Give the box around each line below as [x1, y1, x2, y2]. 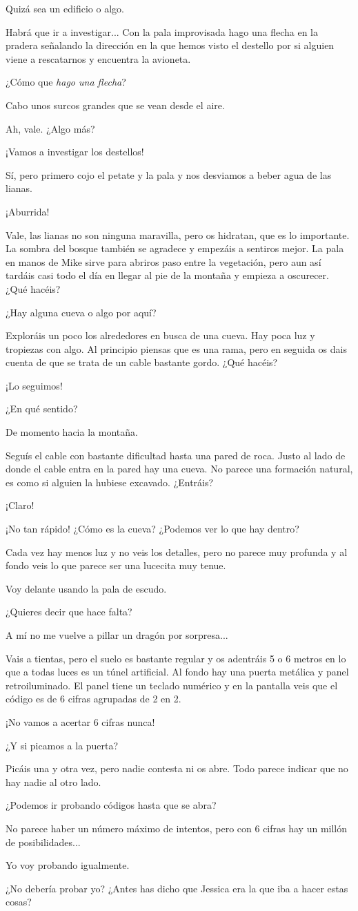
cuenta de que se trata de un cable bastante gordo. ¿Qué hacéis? [6, 355, 278, 370]
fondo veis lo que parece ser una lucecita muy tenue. [6, 558, 226, 573]
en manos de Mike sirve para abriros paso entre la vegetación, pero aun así [6, 254, 321, 269]
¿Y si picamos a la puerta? [6, 738, 119, 752]
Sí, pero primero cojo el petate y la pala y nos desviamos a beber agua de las [6, 167, 332, 182]
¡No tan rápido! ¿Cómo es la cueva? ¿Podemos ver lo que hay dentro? [6, 521, 299, 536]
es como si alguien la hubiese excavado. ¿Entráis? [6, 474, 214, 489]
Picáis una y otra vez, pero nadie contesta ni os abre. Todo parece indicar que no [6, 761, 348, 776]
